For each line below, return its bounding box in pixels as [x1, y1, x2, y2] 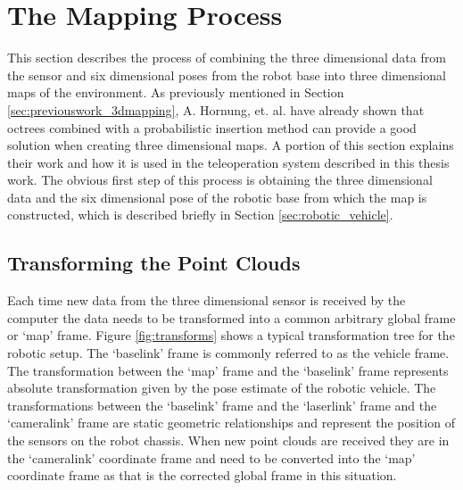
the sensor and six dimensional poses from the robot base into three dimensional [7, 65, 446, 84]
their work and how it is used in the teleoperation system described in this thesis [7, 153, 450, 171]
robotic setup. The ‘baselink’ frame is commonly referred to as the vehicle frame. [7, 344, 450, 362]
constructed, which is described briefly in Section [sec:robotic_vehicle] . [7, 205, 393, 224]
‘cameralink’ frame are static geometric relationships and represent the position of [7, 413, 455, 432]
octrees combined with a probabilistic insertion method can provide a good [7, 118, 417, 137]
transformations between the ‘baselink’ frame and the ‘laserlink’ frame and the [7, 395, 437, 414]
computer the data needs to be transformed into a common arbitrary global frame [7, 308, 456, 327]
